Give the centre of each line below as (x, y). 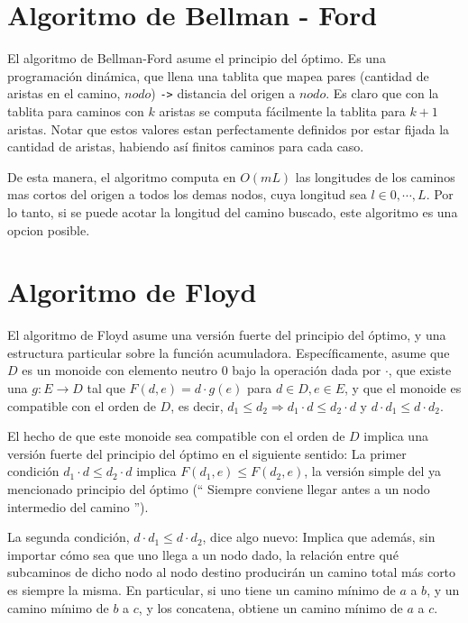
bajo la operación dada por (307, 370)
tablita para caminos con (76, 110)
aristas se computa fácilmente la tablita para (282, 110)
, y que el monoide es (403, 388)
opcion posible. (49, 229)
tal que (106, 388)
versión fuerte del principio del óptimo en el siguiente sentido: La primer (207, 453)
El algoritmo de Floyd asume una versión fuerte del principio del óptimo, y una (227, 335)
